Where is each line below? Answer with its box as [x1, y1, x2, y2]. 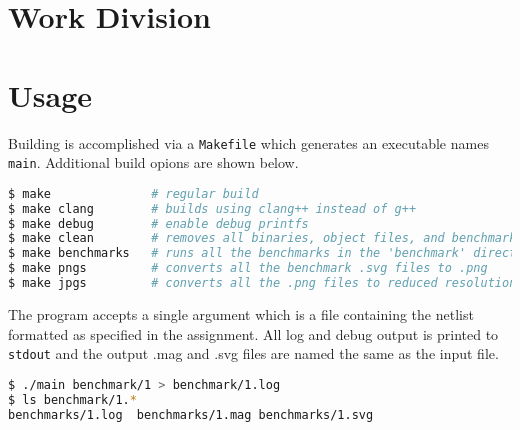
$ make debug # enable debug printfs [8, 216, 309, 231]
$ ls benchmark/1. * [8, 392, 137, 407]
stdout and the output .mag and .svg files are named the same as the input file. [8, 343, 499, 364]
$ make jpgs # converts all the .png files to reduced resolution [8, 276, 517, 291]
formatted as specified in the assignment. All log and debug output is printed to [8, 323, 499, 344]
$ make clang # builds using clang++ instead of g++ [8, 201, 417, 216]
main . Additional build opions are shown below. [8, 152, 299, 173]
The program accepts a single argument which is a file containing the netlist [8, 303, 474, 324]
